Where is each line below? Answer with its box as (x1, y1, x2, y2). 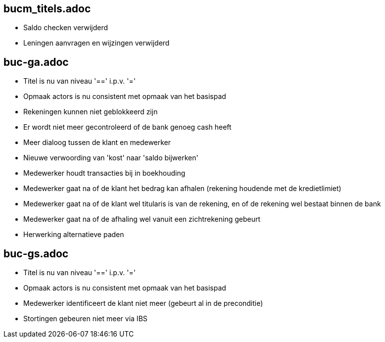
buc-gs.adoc (3, 247, 69, 260)
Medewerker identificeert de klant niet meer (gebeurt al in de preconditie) (23, 299, 263, 308)
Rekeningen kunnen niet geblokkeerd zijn (23, 107, 158, 116)
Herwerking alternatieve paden (23, 230, 124, 239)
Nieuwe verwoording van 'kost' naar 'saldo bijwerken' (23, 153, 198, 162)
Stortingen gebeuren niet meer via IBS (23, 314, 147, 323)
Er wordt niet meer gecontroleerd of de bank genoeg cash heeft (23, 123, 232, 132)
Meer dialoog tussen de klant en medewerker (23, 138, 171, 147)
